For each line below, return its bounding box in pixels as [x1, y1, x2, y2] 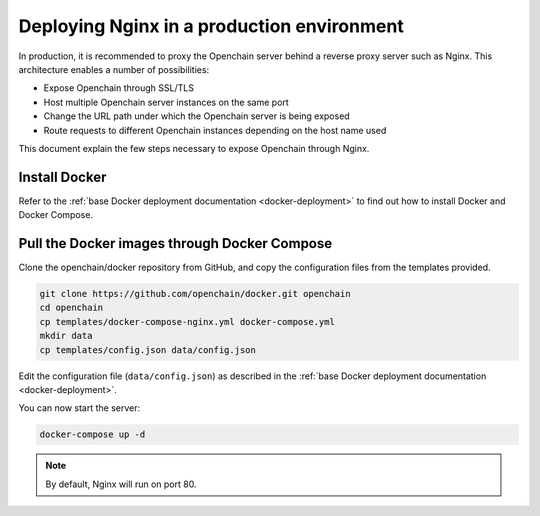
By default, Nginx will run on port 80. [45, 478, 197, 490]
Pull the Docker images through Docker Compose [18, 235, 333, 252]
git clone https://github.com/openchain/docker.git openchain [39, 288, 351, 300]
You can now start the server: [18, 402, 141, 414]
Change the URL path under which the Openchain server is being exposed [43, 110, 350, 122]
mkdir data [39, 330, 93, 342]
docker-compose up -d [39, 429, 146, 440]
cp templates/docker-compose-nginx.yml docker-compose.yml [39, 316, 335, 327]
